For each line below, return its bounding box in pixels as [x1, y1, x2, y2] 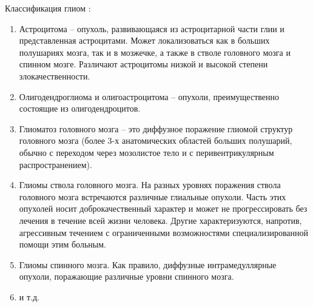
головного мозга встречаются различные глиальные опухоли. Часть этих [19, 190, 286, 203]
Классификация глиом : [5, 2, 91, 14]
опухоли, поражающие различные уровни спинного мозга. [19, 270, 234, 283]
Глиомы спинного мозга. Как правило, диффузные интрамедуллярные [19, 258, 277, 271]
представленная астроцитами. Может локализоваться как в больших [19, 34, 270, 47]
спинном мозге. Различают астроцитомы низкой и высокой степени [19, 58, 268, 70]
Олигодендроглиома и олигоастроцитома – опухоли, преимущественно [19, 90, 279, 103]
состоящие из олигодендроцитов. [19, 102, 141, 115]
